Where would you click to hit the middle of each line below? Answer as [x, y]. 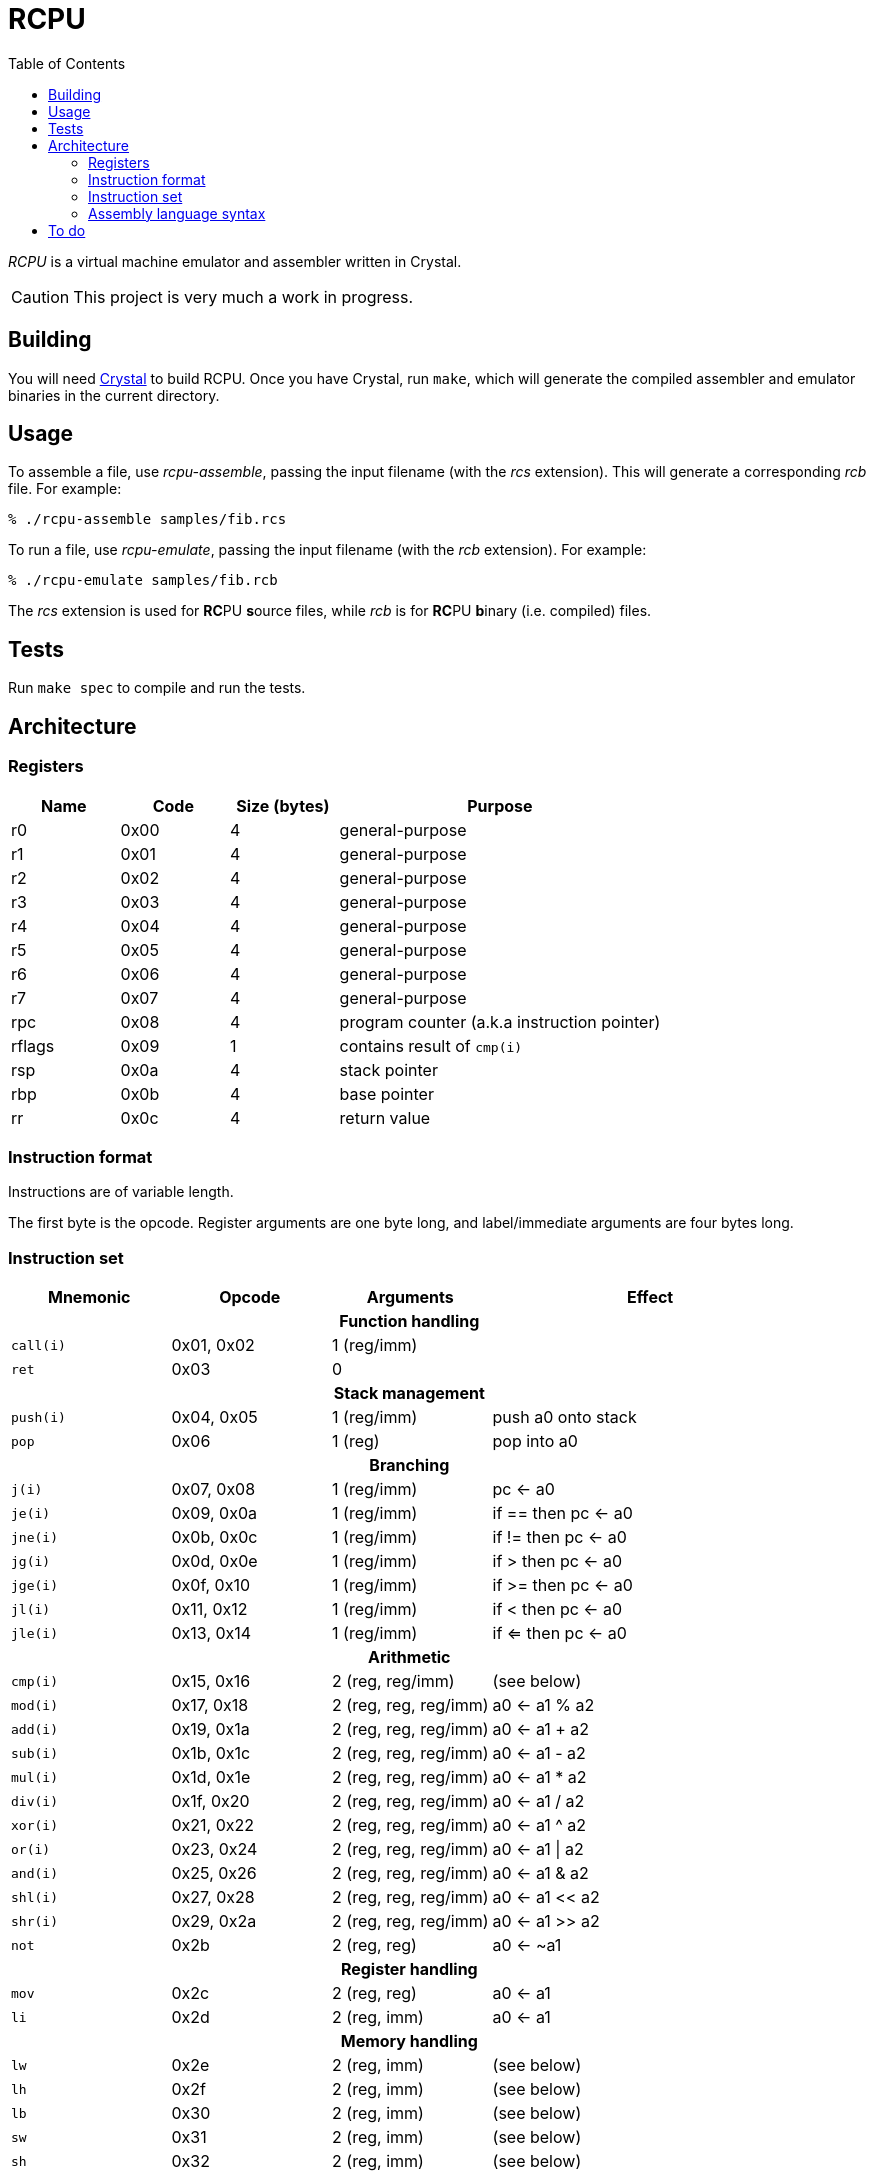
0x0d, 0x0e [214, 1561]
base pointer [386, 1093]
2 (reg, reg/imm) [393, 1681]
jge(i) [34, 1585]
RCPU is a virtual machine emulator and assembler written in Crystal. [235, 261]
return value [385, 1117]
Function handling [409, 1321]
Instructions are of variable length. [121, 1192]
